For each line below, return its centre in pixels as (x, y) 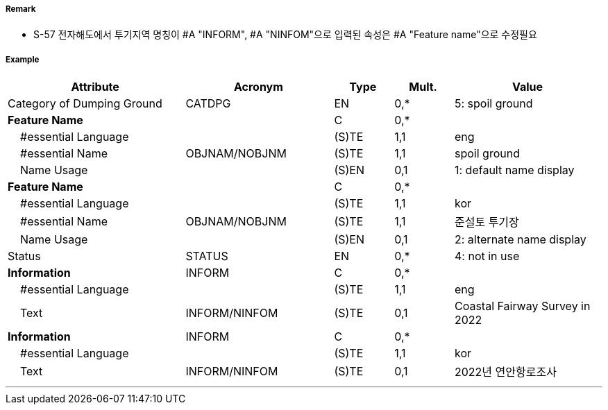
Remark (21, 9)
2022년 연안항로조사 (505, 372)
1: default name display (514, 170)
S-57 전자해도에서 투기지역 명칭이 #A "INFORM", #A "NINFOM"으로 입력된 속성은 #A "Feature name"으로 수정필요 (285, 35)
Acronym (258, 87)
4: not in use (487, 256)
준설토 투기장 (487, 222)
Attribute (95, 87)
